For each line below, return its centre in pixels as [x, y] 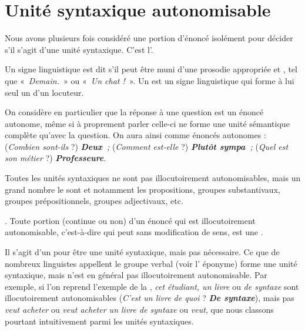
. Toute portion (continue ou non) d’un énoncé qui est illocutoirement [130, 220]
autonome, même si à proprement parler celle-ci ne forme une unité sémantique [147, 123]
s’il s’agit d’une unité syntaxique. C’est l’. [79, 49]
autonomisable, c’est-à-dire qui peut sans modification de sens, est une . [134, 232]
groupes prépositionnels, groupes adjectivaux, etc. [94, 201]
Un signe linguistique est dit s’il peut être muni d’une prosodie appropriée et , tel [151, 69]
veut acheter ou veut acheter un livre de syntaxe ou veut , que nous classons [139, 309]
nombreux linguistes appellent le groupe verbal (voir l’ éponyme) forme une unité [151, 263]
